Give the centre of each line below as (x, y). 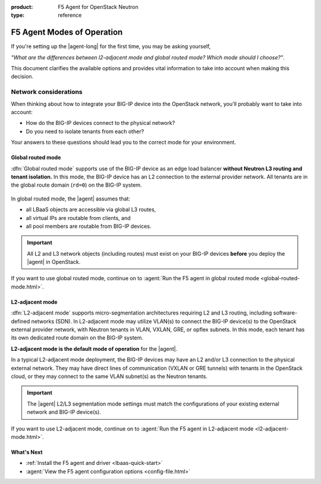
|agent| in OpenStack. (54, 262)
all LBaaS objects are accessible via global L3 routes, (91, 210)
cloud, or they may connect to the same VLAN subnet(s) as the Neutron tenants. (109, 376)
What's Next (27, 452)
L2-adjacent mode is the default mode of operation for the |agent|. (94, 348)
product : (22, 7)
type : (18, 15)
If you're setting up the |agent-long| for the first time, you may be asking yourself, (111, 46)
